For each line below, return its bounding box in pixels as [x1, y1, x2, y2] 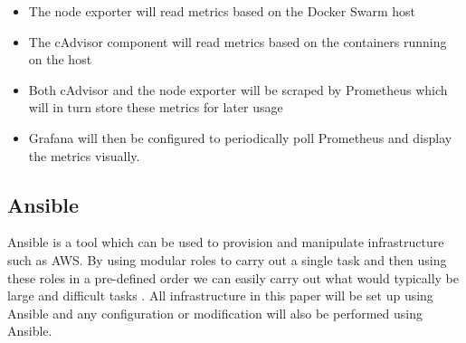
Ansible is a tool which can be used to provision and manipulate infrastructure [7, 233, 444, 252]
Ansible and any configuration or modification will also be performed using [7, 303, 423, 322]
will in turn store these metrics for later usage [28, 98, 283, 117]
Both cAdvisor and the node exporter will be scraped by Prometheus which [28, 80, 448, 99]
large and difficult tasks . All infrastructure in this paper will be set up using [7, 286, 433, 305]
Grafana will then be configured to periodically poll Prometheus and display [28, 128, 452, 147]
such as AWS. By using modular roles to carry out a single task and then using [7, 250, 447, 269]
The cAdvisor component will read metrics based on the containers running [28, 32, 447, 51]
